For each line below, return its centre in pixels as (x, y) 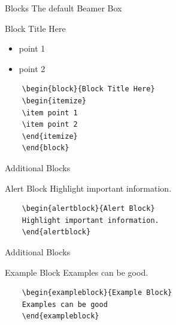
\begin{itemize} (54, 101)
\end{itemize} (50, 136)
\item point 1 (50, 113)
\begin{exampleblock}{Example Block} (97, 293)
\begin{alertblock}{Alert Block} (88, 209)
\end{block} (45, 148)
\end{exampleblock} (60, 316)
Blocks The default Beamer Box (63, 8)
